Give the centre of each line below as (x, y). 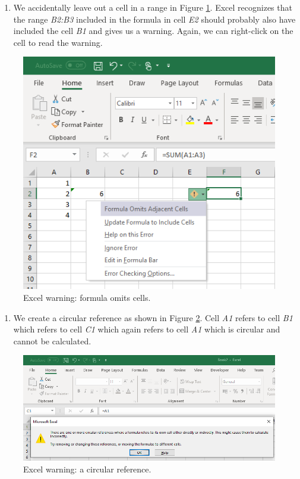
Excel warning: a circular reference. (87, 469)
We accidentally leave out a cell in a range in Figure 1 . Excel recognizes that (153, 7)
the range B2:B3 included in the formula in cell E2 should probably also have (154, 19)
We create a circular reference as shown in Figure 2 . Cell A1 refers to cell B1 (153, 317)
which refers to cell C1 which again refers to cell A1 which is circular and (147, 329)
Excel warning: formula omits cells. (87, 297)
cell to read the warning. (58, 42)
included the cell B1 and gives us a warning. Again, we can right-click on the (153, 31)
